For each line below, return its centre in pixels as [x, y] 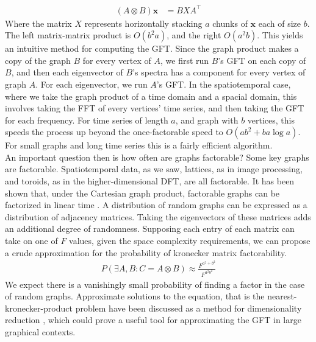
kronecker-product [39, 308]
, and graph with [207, 120]
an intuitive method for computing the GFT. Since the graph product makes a [152, 48]
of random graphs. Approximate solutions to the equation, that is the [135, 296]
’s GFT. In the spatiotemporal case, [224, 84]
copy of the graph [38, 60]
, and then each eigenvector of [67, 72]
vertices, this [271, 120]
